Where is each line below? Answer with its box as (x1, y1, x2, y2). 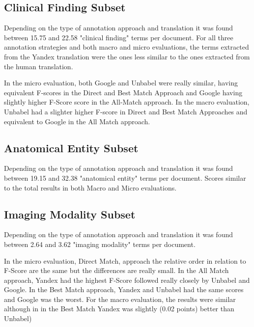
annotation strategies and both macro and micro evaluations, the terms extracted (4, 42, 249, 52)
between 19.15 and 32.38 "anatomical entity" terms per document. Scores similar (4, 172, 246, 183)
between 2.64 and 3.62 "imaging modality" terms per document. (4, 239, 196, 249)
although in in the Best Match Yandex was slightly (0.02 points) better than (4, 303, 234, 314)
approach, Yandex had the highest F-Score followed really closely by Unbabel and (4, 274, 250, 285)
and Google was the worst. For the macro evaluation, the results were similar (4, 294, 236, 304)
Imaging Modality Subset (4, 206, 136, 221)
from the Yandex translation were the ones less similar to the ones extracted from (4, 51, 250, 61)
